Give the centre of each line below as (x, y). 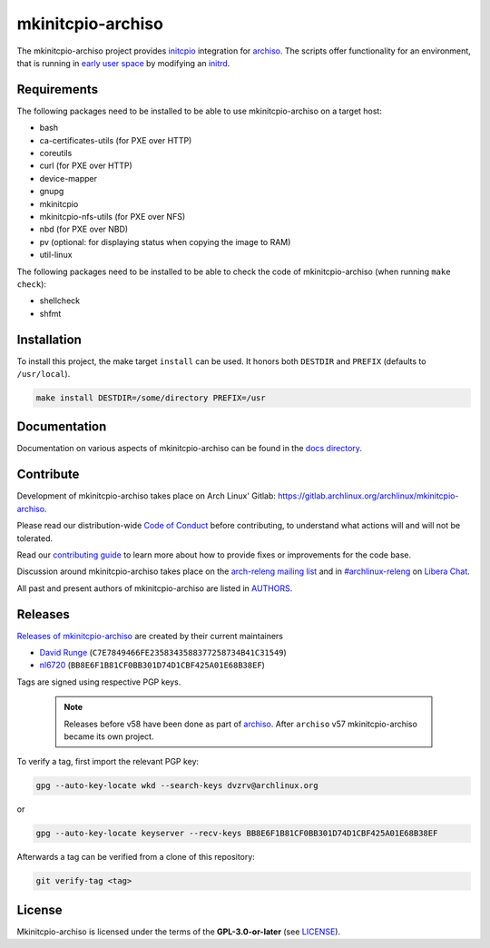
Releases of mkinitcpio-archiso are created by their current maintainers (150, 636)
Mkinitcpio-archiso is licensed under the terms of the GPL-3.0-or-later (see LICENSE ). (178, 932)
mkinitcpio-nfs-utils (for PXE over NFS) (113, 216)
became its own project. (109, 736)
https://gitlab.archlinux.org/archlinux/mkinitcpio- (368, 496)
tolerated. (35, 538)
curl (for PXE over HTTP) (86, 166)
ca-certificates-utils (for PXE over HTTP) (116, 140)
